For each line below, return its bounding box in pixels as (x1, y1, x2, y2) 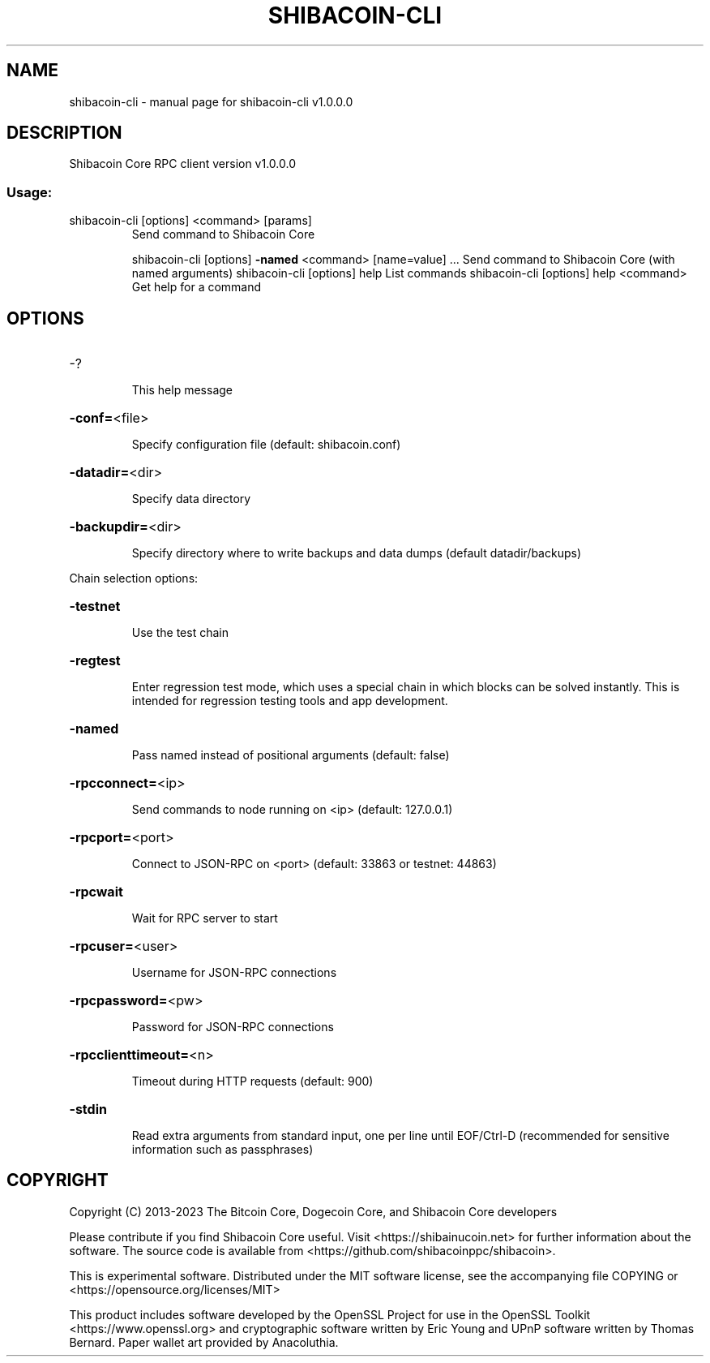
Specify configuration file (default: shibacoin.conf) (131, 437, 401, 452)
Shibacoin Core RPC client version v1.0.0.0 (69, 157, 297, 171)
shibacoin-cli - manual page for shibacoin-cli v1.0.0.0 (69, 94, 353, 109)
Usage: (6, 183, 53, 200)
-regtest (69, 652, 121, 669)
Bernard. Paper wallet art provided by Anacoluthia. (69, 1335, 339, 1349)
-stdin (69, 1101, 107, 1118)
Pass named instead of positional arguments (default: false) (131, 748, 450, 763)
